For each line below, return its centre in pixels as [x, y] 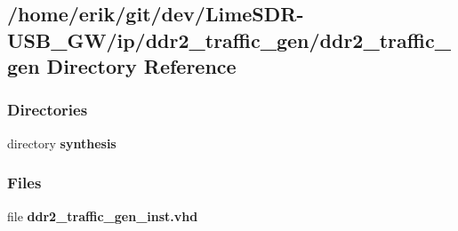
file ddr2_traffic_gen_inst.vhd [103, 215]
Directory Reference [141, 66]
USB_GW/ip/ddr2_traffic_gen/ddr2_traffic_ [229, 40]
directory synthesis [62, 143]
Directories [48, 110]
